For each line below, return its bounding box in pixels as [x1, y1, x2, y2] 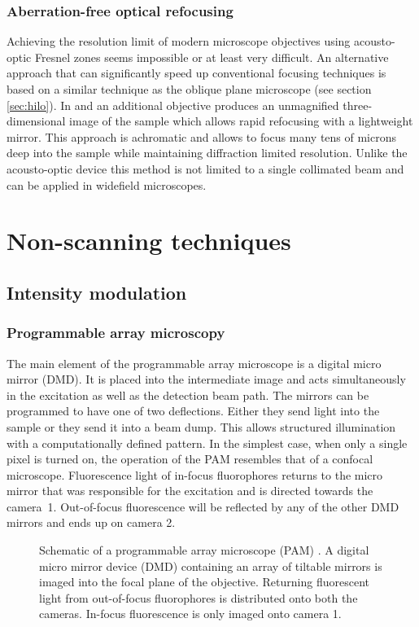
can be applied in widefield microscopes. [7, 176, 207, 193]
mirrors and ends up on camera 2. [7, 514, 176, 531]
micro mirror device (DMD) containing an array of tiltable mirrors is [39, 557, 382, 574]
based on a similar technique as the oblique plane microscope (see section [7, 81, 372, 97]
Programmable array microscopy [7, 322, 225, 343]
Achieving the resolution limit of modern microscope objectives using [7, 33, 351, 50]
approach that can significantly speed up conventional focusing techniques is [7, 64, 386, 81]
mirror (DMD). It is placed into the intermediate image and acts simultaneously [7, 370, 406, 388]
